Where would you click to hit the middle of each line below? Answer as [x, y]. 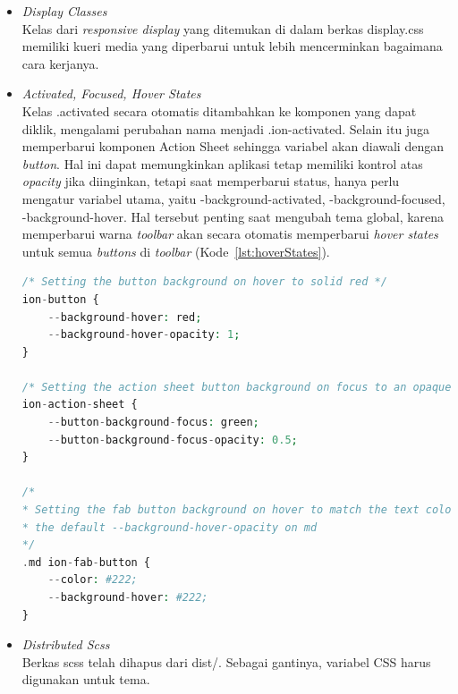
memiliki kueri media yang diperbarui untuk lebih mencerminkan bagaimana [232, 46]
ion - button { [60, 299]
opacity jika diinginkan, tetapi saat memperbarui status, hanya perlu [211, 181]
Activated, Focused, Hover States [111, 93]
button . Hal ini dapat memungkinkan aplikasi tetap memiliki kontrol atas [222, 163]
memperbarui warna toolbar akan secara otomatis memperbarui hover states [230, 234]
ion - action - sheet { [80, 405]
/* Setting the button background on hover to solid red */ [204, 282]
